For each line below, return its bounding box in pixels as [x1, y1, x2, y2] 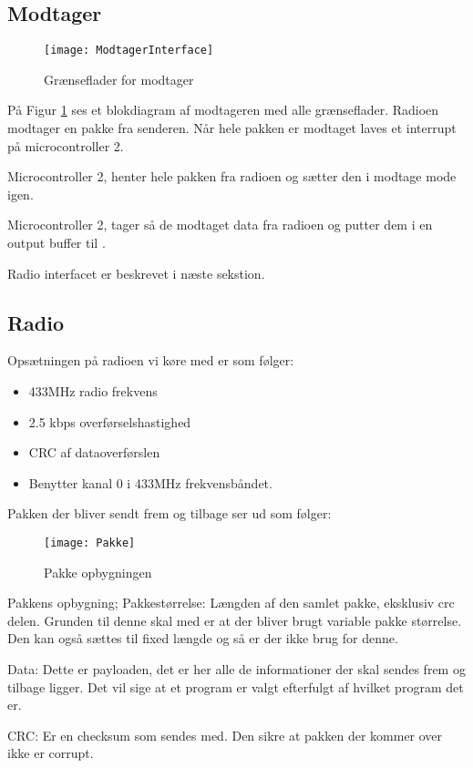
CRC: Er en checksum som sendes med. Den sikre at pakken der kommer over [7, 725, 443, 744]
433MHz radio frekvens [28, 382, 158, 400]
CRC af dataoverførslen [28, 443, 160, 462]
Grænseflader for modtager [44, 69, 194, 88]
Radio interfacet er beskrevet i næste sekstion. [7, 263, 265, 282]
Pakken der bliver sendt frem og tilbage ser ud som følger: [7, 504, 332, 523]
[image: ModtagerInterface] [44, 44, 214, 57]
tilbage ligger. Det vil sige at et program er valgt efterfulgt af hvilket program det [7, 677, 464, 696]
